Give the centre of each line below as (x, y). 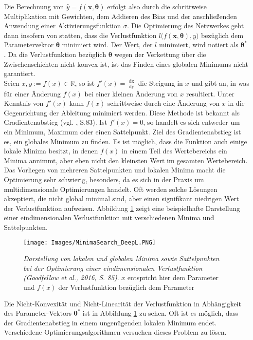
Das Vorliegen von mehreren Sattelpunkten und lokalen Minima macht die (115, 170)
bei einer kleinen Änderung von (131, 93)
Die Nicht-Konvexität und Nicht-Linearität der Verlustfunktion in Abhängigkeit (123, 303)
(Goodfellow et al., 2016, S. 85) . (71, 277)
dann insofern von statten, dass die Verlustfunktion (80, 35)
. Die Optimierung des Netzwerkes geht (186, 26)
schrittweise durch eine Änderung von (164, 103)
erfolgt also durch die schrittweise (157, 6)
